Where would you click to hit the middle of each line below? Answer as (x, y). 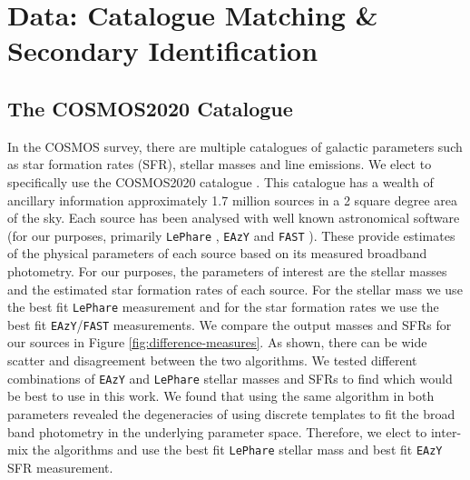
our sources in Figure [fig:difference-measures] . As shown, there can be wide (217, 342)
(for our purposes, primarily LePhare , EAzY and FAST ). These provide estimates (231, 235)
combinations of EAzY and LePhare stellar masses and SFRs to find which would (230, 378)
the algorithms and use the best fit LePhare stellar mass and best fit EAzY (237, 450)
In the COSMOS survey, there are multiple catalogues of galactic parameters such (235, 146)
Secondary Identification (163, 50)
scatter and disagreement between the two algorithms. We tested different (212, 360)
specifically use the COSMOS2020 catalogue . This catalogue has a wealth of (220, 181)
